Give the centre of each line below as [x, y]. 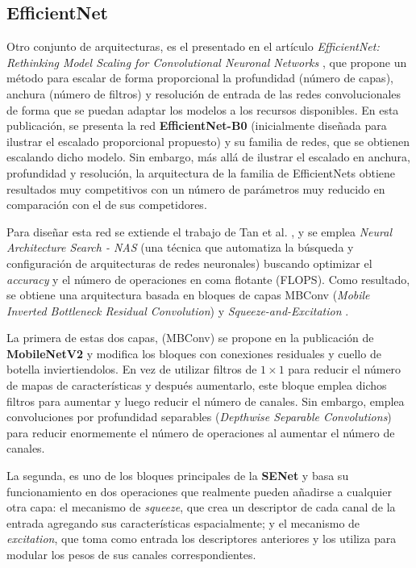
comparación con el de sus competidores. [107, 205]
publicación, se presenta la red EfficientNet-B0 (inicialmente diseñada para [197, 125]
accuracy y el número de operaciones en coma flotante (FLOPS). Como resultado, [208, 279]
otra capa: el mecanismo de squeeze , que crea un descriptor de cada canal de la [201, 507]
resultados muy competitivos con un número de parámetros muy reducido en [196, 188]
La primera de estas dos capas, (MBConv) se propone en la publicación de [190, 338]
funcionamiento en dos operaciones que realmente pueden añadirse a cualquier [199, 491]
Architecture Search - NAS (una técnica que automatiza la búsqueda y [180, 247]
